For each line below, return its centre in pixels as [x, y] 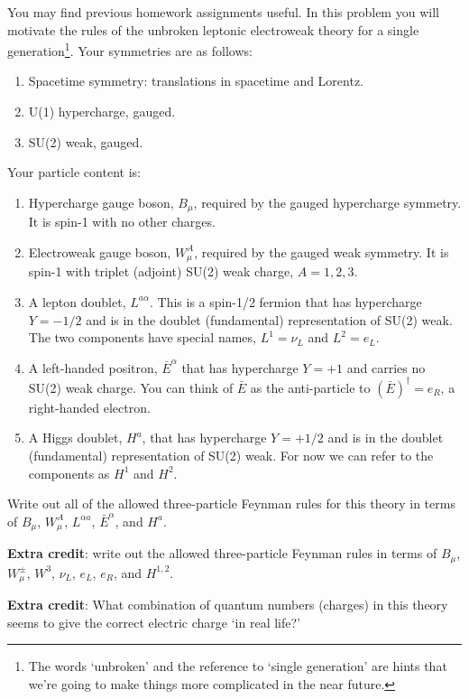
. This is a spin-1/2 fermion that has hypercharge [286, 301]
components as [69, 473]
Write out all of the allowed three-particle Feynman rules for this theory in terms [231, 503]
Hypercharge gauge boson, [101, 202]
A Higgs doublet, [75, 438]
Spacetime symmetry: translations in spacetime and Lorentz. [196, 81]
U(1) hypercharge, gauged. [102, 112]
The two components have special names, [142, 337]
